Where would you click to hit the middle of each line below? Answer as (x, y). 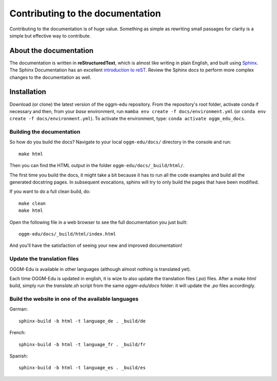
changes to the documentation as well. (51, 77)
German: (19, 309)
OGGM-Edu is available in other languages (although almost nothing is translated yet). (100, 269)
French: (17, 333)
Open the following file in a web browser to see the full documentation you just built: (98, 222)
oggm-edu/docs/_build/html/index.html (67, 234)
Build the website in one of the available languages (74, 299)
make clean (32, 203)
